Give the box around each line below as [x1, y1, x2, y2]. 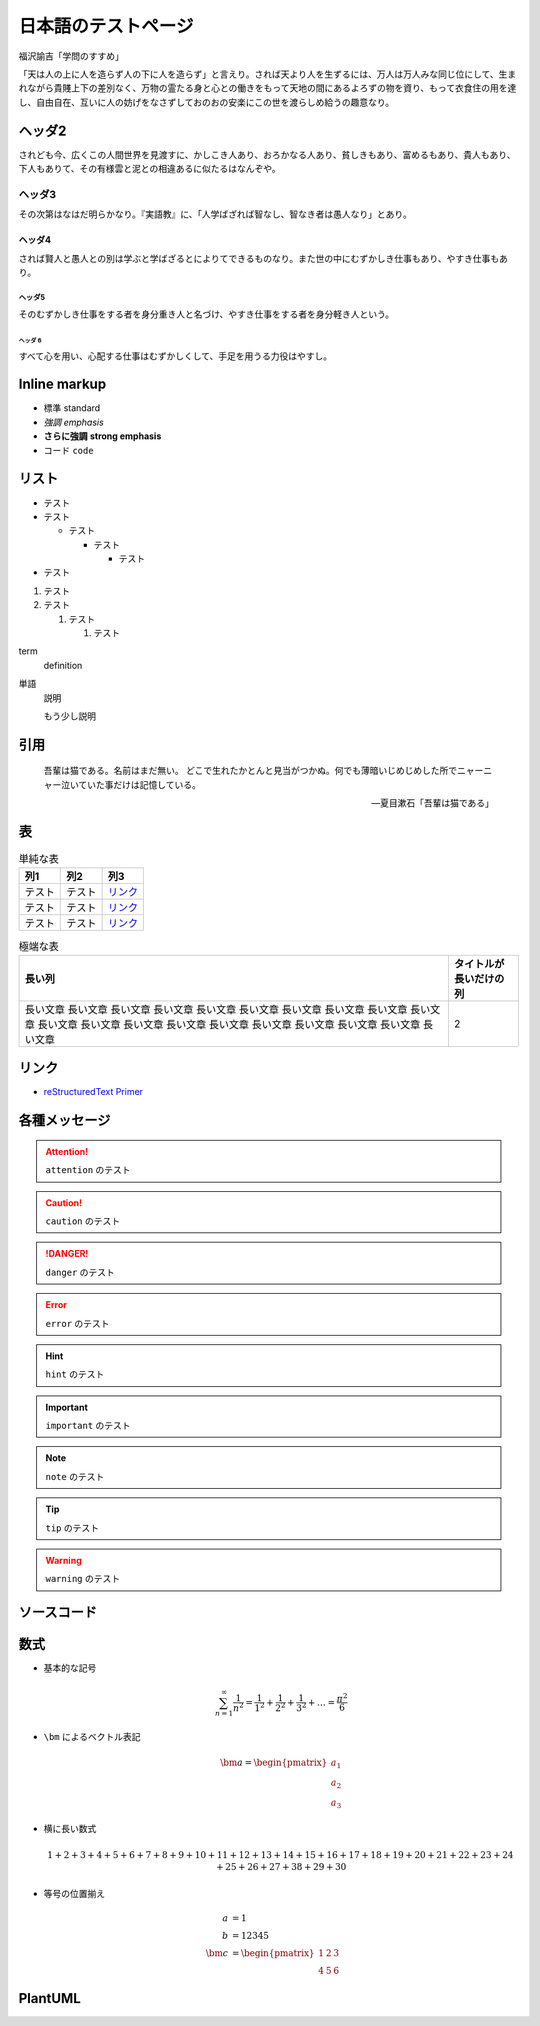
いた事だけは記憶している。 [86, 778, 202, 790]
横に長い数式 [43, 1823, 97, 1835]
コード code [43, 445, 94, 456]
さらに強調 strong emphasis [43, 430, 162, 442]
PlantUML [18, 1990, 82, 2007]
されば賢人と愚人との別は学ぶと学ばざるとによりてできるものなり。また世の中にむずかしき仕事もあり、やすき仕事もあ [18, 252, 509, 264]
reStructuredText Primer [43, 1086, 144, 1098]
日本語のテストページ [18, 15, 194, 37]
